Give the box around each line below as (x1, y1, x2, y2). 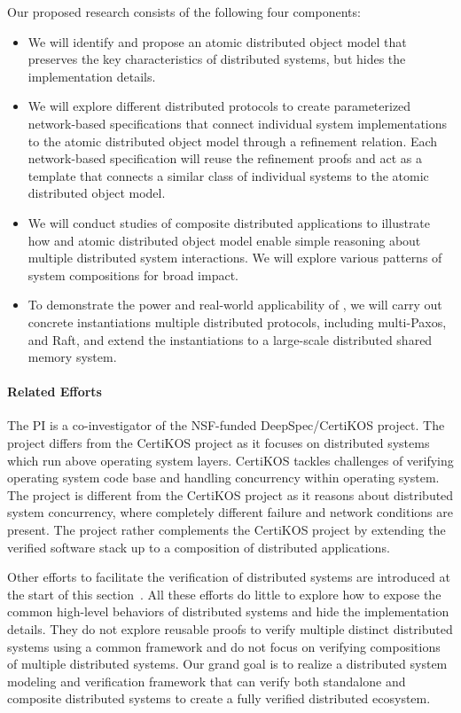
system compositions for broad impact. (27, 265, 239, 284)
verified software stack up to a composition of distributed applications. (7, 537, 390, 556)
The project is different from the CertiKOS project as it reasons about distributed (7, 485, 454, 504)
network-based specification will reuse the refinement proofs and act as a (27, 149, 423, 168)
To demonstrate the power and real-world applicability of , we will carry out (27, 295, 442, 314)
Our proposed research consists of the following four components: (7, 3, 361, 20)
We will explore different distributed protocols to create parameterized (27, 97, 411, 115)
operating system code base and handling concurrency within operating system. (7, 468, 440, 487)
